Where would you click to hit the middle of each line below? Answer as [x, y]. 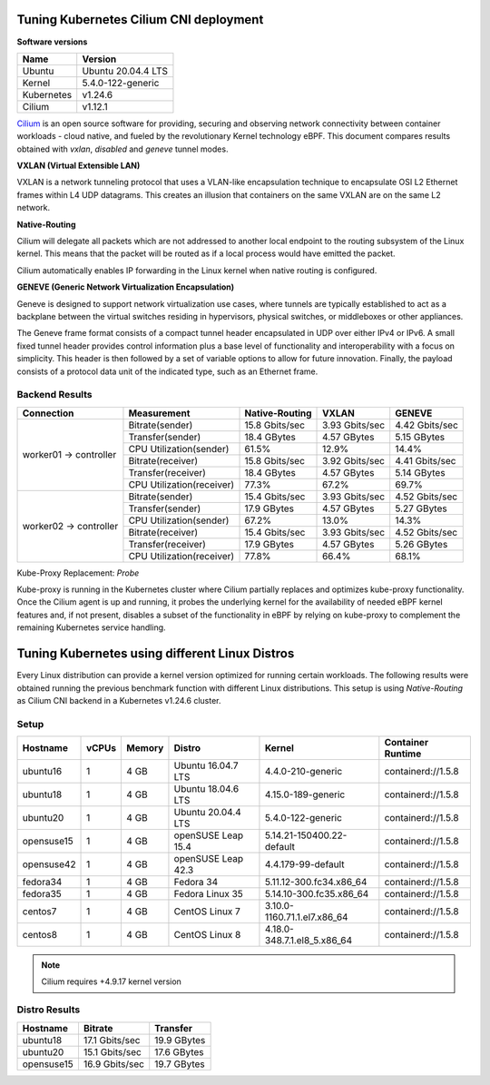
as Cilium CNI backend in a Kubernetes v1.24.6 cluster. [119, 700]
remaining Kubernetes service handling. [92, 627]
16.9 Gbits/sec [114, 1064]
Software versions [52, 42]
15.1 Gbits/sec [113, 1051]
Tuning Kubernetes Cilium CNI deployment [140, 20]
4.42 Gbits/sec [426, 425]
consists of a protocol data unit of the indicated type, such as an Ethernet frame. [167, 371]
